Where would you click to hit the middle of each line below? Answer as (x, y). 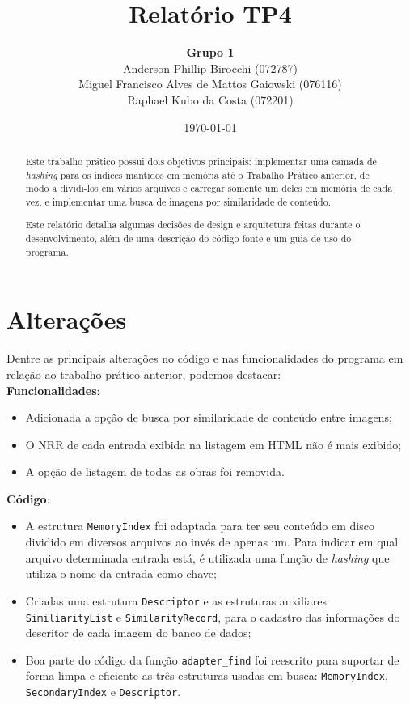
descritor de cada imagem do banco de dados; (138, 633)
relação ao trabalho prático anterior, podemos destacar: (144, 374)
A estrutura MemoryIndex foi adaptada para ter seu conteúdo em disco (200, 526)
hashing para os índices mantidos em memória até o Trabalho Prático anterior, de (197, 174)
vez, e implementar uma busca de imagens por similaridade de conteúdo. (178, 201)
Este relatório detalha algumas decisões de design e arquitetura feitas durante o (193, 225)
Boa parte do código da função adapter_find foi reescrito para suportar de (212, 659)
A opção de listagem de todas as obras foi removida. (155, 471)
